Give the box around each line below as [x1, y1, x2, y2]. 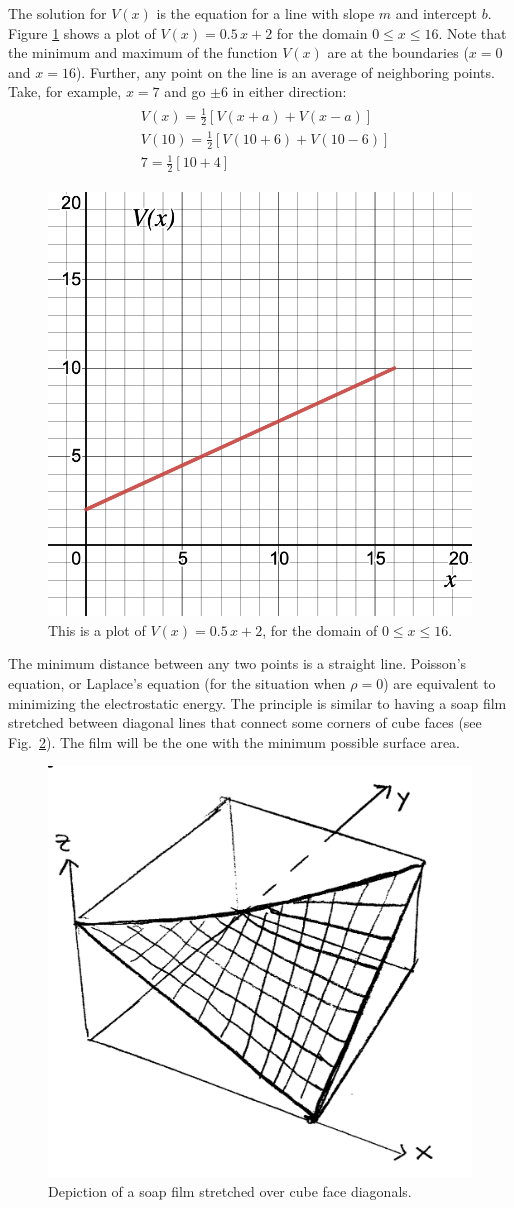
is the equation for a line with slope [156, 3, 375, 23]
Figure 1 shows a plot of [8, 22, 156, 43]
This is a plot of [48, 619, 146, 640]
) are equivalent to [383, 672, 496, 693]
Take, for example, [8, 81, 122, 102]
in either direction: [232, 81, 347, 102]
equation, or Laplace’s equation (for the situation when [8, 672, 346, 693]
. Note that [438, 22, 507, 43]
